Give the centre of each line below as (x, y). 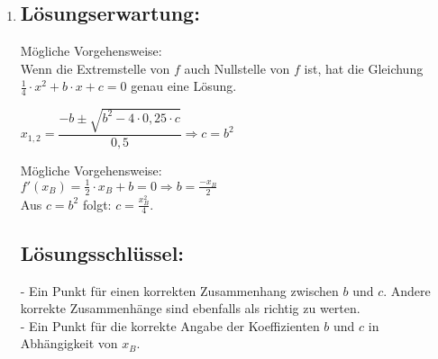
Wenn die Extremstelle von (95, 68)
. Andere (407, 290)
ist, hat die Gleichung (364, 68)
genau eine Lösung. (184, 86)
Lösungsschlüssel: (102, 252)
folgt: (97, 204)
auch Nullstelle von (237, 68)
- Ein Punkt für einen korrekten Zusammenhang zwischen (179, 290)
